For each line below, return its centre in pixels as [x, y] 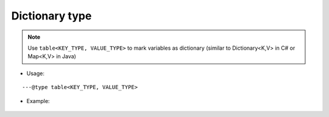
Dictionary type [51, 16]
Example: [38, 101]
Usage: [36, 73]
